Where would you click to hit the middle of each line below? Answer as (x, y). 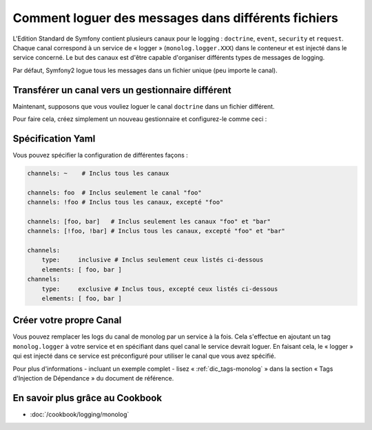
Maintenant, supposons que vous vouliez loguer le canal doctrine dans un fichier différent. (144, 106)
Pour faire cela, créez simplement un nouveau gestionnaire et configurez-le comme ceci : (140, 119)
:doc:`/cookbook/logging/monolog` (80, 414)
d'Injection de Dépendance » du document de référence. (93, 378)
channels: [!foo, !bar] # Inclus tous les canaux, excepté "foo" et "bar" (156, 231)
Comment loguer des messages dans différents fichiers (176, 18)
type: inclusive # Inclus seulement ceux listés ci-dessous (153, 260)
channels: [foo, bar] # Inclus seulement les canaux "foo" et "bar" (149, 221)
